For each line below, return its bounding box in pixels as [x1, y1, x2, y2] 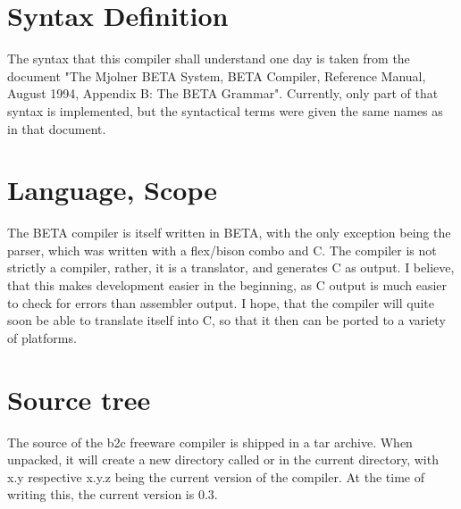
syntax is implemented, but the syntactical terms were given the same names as [7, 101, 443, 120]
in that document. [7, 119, 106, 138]
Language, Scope [7, 171, 217, 208]
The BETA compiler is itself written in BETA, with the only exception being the [7, 223, 451, 242]
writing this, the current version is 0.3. [7, 485, 218, 504]
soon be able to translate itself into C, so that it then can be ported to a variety [7, 311, 446, 330]
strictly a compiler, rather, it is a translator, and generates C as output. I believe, [7, 258, 455, 277]
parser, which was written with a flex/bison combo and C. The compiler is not [7, 240, 437, 259]
